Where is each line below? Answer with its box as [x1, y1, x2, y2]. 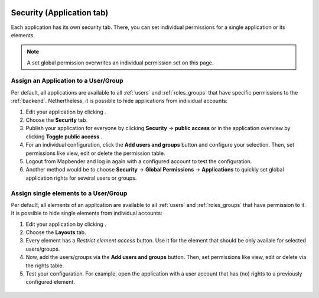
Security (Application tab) [11, 8, 109, 18]
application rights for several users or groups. [25, 174, 137, 182]
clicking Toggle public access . [25, 133, 103, 140]
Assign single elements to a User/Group [11, 189, 128, 197]
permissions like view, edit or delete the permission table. [25, 150, 165, 157]
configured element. [25, 278, 75, 286]
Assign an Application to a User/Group [11, 77, 123, 85]
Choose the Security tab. [25, 116, 88, 124]
